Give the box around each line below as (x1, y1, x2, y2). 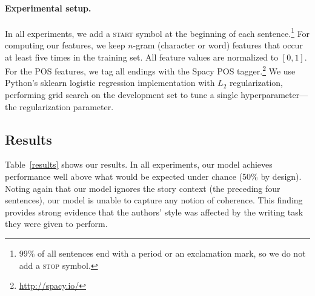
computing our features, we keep (5, 39, 125, 51)
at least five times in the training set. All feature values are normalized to (5, 50, 279, 63)
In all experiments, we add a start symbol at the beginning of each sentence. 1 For (5, 25, 310, 39)
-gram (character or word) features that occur (133, 39, 303, 51)
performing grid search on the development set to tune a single (5, 88, 238, 101)
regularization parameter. (19, 100, 114, 113)
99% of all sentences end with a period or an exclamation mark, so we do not (19, 247, 306, 260)
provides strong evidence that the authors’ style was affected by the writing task (5, 205, 303, 218)
